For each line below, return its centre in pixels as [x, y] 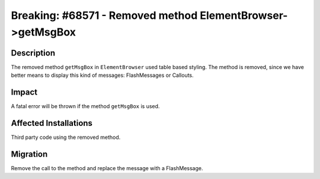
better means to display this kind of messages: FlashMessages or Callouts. [102, 75]
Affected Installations [52, 123]
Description [33, 53]
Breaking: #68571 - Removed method [104, 15]
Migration [29, 154]
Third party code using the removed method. [66, 137]
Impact [24, 92]
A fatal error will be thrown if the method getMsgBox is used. [85, 106]
